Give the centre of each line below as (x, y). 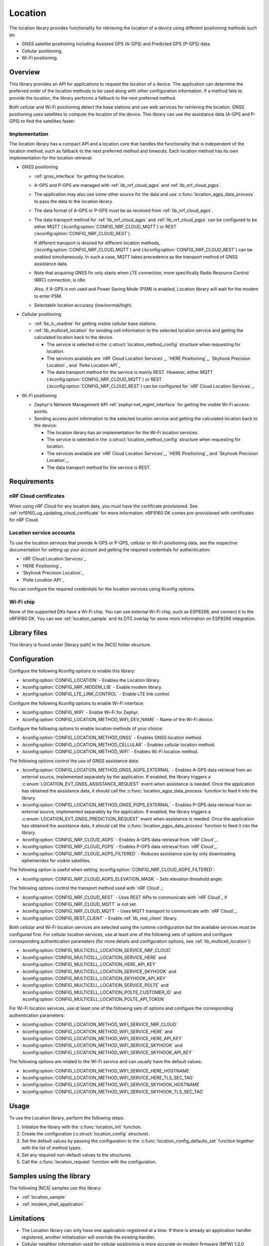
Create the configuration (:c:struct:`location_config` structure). (86, 1134)
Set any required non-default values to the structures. (77, 1155)
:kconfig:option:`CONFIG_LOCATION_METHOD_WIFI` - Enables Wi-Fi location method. (110, 752)
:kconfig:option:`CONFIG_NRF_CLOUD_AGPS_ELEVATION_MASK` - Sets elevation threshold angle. (122, 879)
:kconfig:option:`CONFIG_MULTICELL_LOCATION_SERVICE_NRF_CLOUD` (97, 950)
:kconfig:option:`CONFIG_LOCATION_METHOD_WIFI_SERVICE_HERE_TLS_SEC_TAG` (108, 1078)
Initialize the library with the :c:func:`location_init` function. (82, 1127)
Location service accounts (42, 533)
